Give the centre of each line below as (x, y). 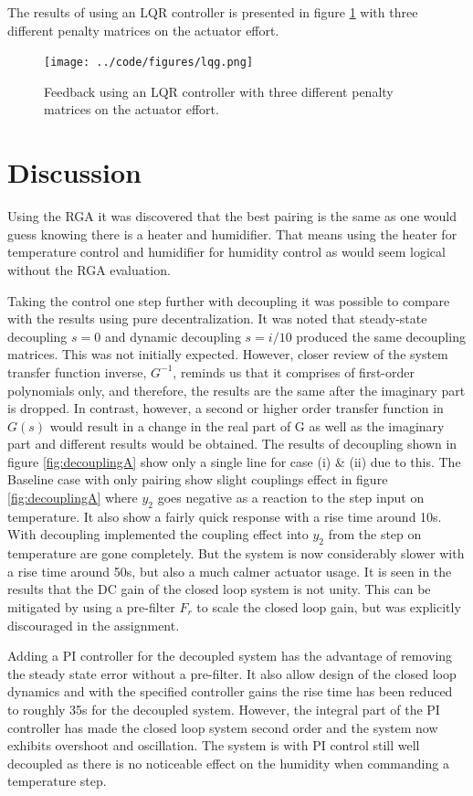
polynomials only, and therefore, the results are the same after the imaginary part (236, 390)
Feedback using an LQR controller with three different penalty (219, 91)
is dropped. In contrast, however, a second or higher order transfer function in (226, 408)
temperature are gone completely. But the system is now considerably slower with (236, 553)
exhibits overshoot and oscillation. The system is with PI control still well (214, 745)
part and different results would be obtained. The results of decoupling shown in (232, 444)
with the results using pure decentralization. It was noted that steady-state (217, 318)
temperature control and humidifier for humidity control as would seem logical (226, 252)
